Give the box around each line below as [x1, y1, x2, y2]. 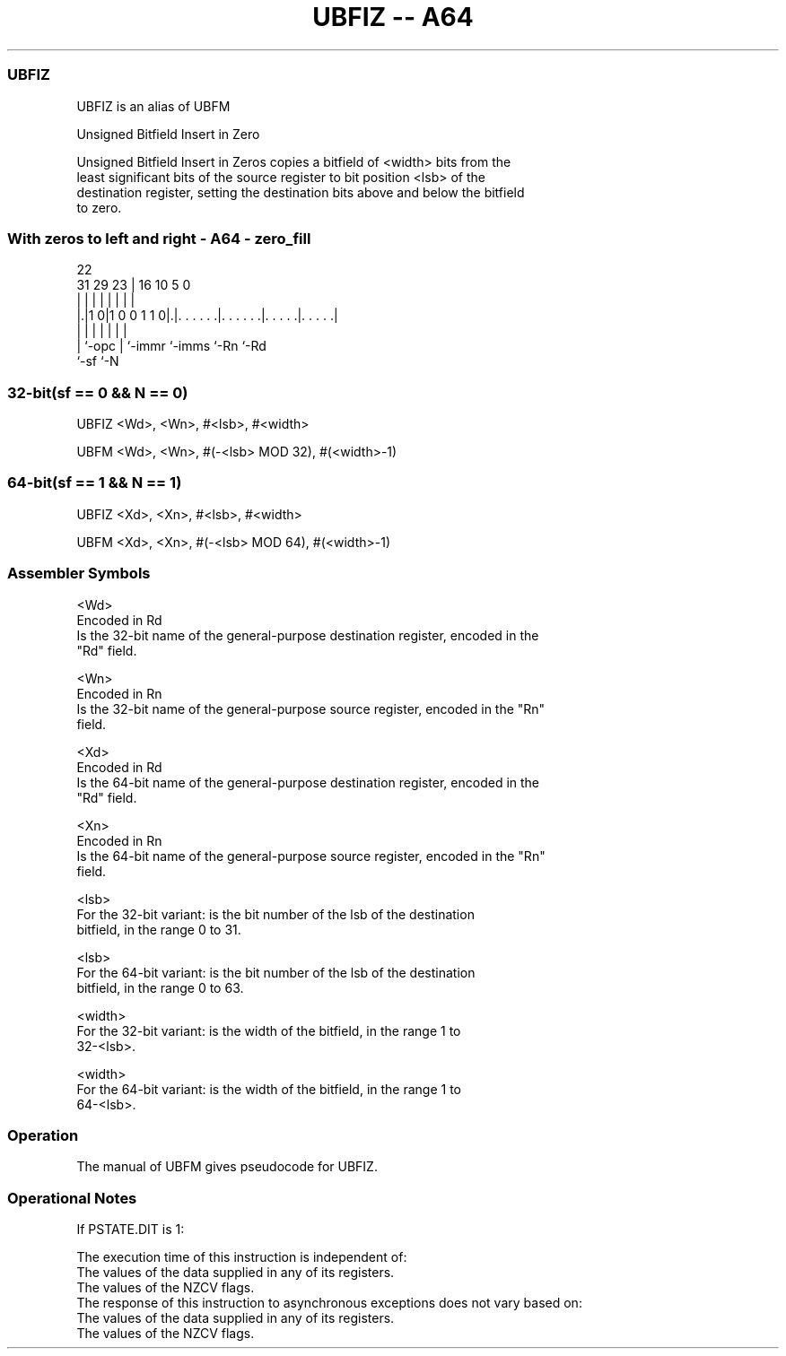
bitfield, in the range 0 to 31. [76, 921, 241, 937]
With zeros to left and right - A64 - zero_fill [7, 229, 311, 248]
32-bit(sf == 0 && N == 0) [7, 383, 188, 402]
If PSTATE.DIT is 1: [76, 1221, 185, 1237]
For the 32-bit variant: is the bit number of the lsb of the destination [76, 906, 475, 922]
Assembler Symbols [7, 564, 151, 583]
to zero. [76, 199, 122, 215]
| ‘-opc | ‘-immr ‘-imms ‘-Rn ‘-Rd [76, 338, 266, 354]
